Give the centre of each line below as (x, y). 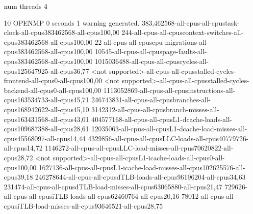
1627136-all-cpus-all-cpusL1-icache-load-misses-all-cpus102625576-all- (142, 167)
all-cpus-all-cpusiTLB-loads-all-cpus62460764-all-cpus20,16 (92, 196)
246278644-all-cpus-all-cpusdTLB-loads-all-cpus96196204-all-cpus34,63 (140, 177)
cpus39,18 (19, 177)
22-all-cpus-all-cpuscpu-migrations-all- (152, 42)
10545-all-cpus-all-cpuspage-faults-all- (151, 51)
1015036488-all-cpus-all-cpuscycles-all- (152, 61)
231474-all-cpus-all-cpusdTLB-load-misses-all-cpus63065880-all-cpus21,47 (113, 186)
